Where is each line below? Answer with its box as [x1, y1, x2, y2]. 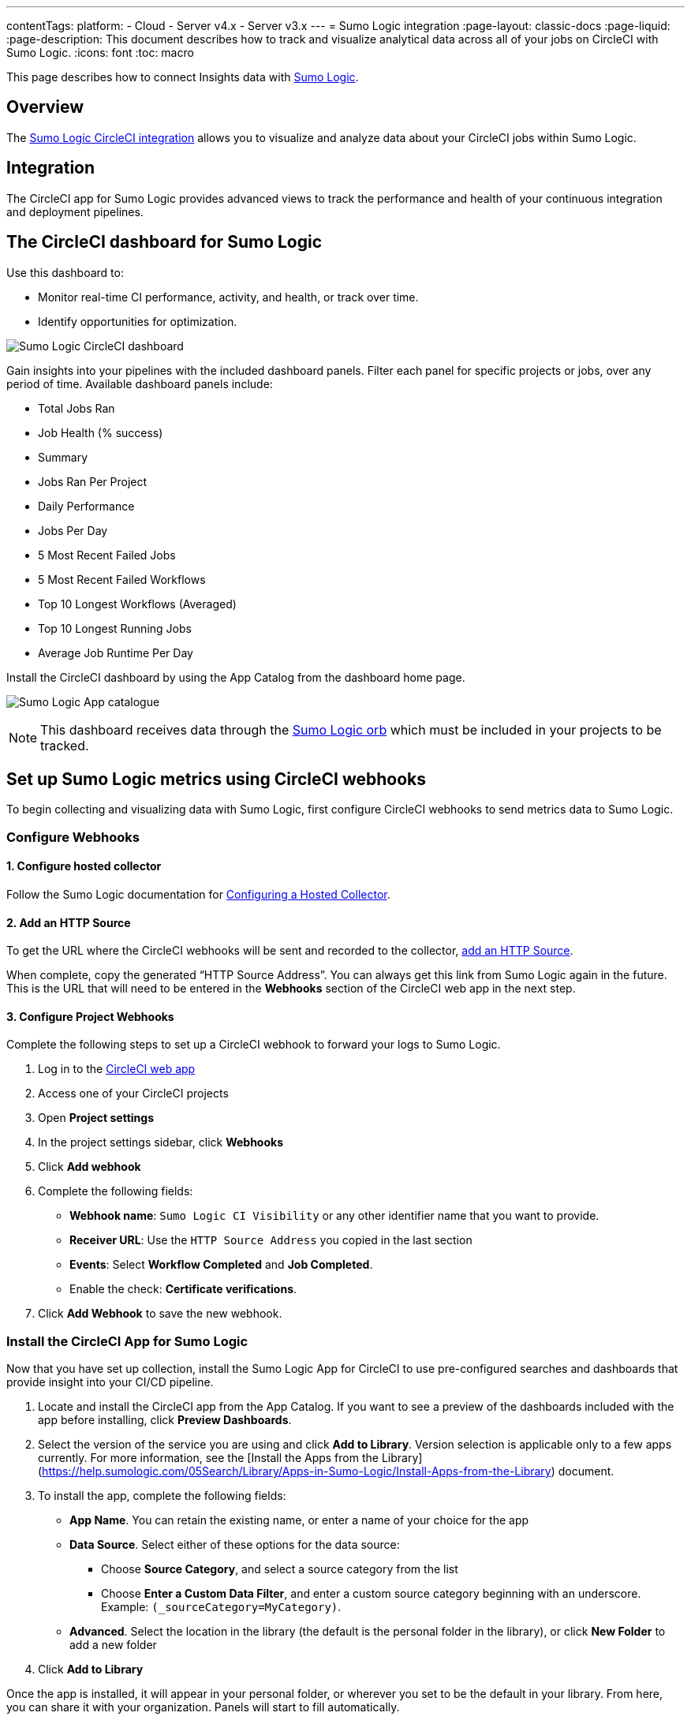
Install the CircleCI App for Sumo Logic [6, 1333, 248, 1349]
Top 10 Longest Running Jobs [38, 621, 192, 635]
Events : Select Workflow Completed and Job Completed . [69, 1258, 373, 1272]
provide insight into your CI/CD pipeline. [6, 1375, 214, 1389]
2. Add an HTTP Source [6, 915, 131, 929]
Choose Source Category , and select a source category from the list [101, 1562, 458, 1576]
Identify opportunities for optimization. [38, 314, 237, 328]
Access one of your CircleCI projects [38, 1086, 229, 1101]
